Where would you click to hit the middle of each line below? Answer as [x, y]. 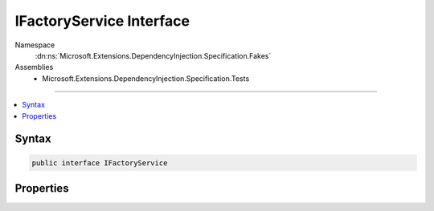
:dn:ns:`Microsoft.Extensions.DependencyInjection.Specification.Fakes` [153, 55]
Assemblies [34, 67]
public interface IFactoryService [100, 163]
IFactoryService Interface [102, 21]
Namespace [35, 45]
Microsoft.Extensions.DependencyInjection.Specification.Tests [146, 78]
